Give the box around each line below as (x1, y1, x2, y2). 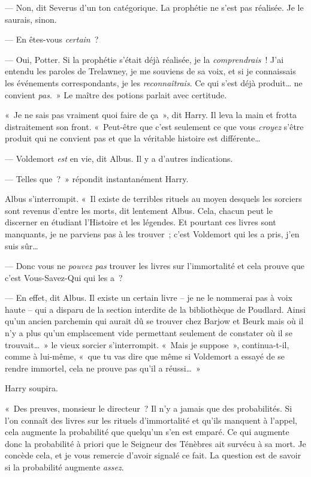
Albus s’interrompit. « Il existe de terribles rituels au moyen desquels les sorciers (5, 192, 302, 205)
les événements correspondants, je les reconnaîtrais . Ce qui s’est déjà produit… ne (5, 76, 303, 89)
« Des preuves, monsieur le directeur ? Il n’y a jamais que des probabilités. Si (5, 402, 292, 415)
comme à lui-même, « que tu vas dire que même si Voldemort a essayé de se (5, 350, 285, 363)
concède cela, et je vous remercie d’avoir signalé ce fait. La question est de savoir (5, 449, 301, 461)
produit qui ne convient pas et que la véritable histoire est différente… (5, 132, 261, 144)
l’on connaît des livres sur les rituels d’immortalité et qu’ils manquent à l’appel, (5, 413, 297, 426)
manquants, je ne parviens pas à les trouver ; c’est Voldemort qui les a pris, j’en (5, 227, 300, 240)
